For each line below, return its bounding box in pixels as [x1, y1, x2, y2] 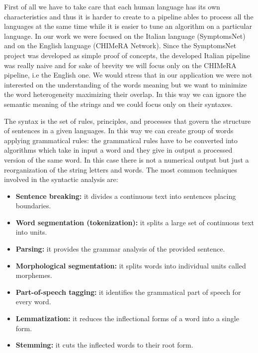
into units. [15, 227, 47, 237]
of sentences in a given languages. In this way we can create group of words [4, 125, 234, 136]
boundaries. [15, 200, 51, 211]
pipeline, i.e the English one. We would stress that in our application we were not [4, 70, 253, 80]
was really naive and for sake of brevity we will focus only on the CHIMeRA [4, 60, 237, 70]
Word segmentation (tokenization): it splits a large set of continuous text [15, 217, 254, 227]
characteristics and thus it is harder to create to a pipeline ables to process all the [4, 11, 254, 21]
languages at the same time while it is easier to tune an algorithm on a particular [4, 21, 252, 31]
